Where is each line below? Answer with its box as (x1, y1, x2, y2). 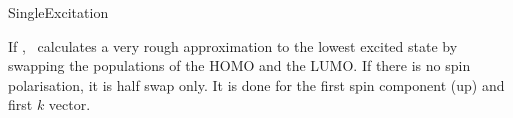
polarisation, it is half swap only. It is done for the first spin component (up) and (8, 74, 505, 95)
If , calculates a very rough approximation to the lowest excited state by (8, 35, 458, 56)
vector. (48, 94, 91, 115)
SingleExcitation (8, 2, 109, 22)
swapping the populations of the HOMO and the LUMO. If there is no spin (8, 55, 471, 76)
